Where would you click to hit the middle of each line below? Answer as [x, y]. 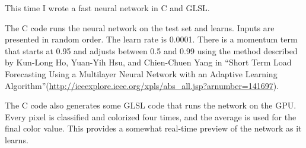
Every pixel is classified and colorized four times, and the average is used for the [151, 116]
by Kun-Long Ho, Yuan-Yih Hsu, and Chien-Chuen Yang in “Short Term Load [148, 62]
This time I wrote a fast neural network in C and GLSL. [107, 8]
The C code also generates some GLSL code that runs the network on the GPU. [151, 105]
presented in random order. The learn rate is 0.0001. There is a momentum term [151, 39]
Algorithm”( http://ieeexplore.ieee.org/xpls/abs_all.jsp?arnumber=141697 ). [142, 85]
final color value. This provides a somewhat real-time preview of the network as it [153, 128]
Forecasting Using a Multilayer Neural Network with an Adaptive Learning [141, 73]
